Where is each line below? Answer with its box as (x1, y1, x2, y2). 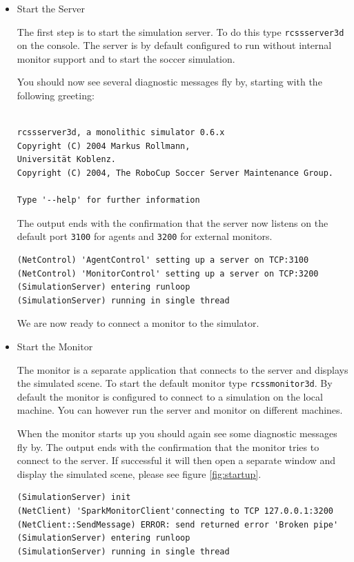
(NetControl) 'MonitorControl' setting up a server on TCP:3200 (17, 268, 319, 279)
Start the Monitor (17, 339, 93, 353)
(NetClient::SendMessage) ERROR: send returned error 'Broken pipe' (17, 519, 339, 530)
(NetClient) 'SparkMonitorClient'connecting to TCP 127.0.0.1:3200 (17, 506, 333, 516)
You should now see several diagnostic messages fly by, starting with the (17, 74, 322, 89)
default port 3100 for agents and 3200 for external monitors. (17, 229, 273, 243)
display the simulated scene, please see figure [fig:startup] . (17, 466, 262, 481)
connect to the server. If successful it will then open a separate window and (17, 453, 336, 468)
